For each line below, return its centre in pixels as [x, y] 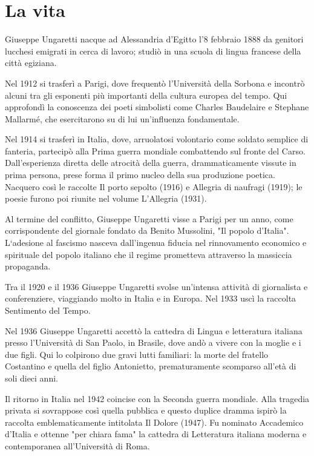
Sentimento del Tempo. [48, 310]
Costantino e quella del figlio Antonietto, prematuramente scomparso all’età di [151, 366]
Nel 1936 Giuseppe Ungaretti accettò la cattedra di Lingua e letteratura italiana [154, 330]
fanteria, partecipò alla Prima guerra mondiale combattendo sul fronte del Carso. [155, 150]
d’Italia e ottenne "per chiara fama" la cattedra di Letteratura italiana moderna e [156, 434]
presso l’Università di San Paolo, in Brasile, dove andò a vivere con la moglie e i [153, 342]
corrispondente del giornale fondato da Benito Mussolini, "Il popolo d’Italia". [147, 230]
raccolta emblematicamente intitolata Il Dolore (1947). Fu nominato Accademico [154, 422]
